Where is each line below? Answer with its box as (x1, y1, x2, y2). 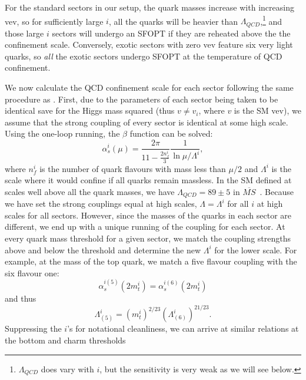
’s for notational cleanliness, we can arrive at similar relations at (67, 322, 299, 335)
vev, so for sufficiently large (5, 15, 104, 27)
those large (5, 27, 44, 39)
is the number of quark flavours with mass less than (39, 162, 226, 174)
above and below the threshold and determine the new (5, 243, 201, 256)
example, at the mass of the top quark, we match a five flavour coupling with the (5, 255, 297, 267)
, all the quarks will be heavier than (108, 15, 238, 27)
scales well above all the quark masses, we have (5, 185, 175, 197)
